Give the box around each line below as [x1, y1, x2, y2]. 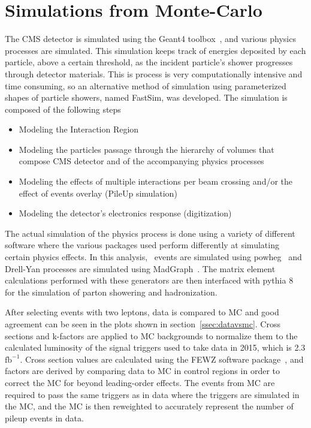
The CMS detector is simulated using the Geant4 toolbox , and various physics [5, 32, 296, 45]
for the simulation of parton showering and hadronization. [5, 285, 218, 298]
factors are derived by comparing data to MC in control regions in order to [5, 364, 280, 377]
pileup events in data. [5, 411, 84, 424]
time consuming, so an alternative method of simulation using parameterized [5, 79, 286, 92]
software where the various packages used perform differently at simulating [5, 239, 279, 251]
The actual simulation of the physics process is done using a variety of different [5, 227, 295, 239]
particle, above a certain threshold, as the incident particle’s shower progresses [5, 56, 293, 68]
